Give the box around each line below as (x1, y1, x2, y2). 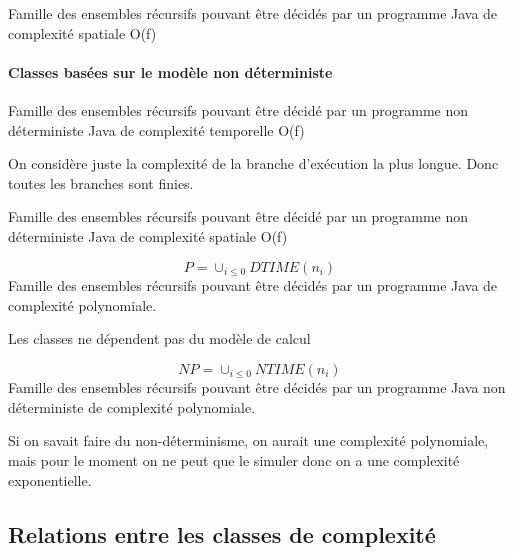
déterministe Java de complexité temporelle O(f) (8, 119, 305, 140)
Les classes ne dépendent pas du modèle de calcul (8, 328, 311, 349)
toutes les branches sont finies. (8, 172, 194, 193)
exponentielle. (8, 469, 92, 490)
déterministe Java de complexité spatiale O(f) (8, 225, 288, 246)
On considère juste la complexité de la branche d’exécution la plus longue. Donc (8, 153, 499, 174)
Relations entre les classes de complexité (8, 518, 436, 549)
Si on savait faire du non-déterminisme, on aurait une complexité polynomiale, (8, 430, 489, 451)
